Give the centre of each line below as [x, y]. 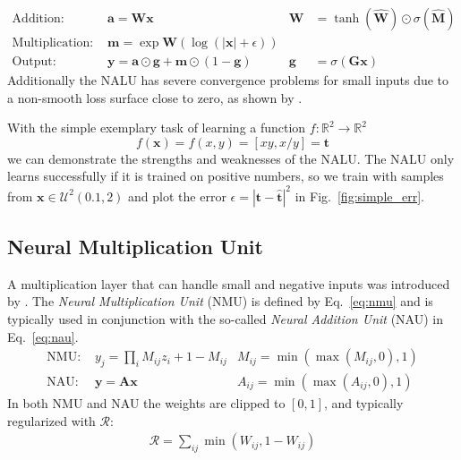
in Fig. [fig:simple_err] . [359, 196]
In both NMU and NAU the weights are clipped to [146, 403]
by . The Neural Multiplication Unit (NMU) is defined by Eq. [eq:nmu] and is [220, 301]
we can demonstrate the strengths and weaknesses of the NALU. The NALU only [231, 158]
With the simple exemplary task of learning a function [157, 128]
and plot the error [177, 196]
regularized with [51, 420]
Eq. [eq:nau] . [43, 336]
